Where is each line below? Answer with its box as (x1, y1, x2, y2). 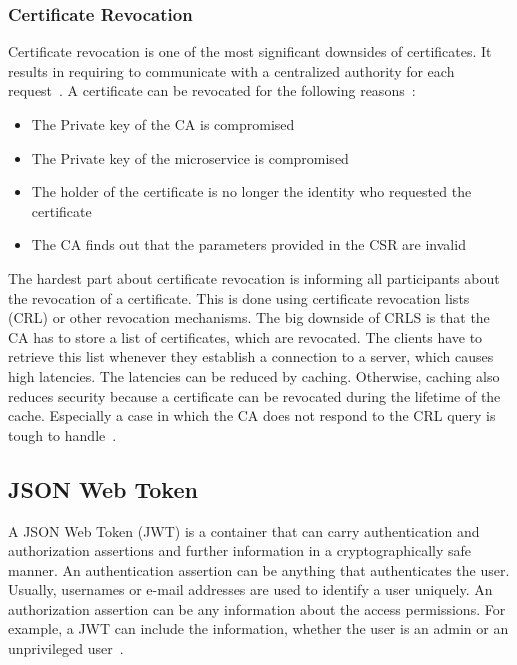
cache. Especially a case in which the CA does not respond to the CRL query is (8, 405, 496, 426)
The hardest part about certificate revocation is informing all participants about (8, 267, 500, 288)
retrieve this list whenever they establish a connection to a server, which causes (8, 346, 494, 367)
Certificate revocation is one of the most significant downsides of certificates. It (8, 41, 492, 62)
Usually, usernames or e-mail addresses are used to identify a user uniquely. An (8, 579, 493, 600)
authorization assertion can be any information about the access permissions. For (8, 598, 506, 619)
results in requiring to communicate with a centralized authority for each (8, 60, 455, 81)
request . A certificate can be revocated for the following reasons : (8, 80, 416, 101)
